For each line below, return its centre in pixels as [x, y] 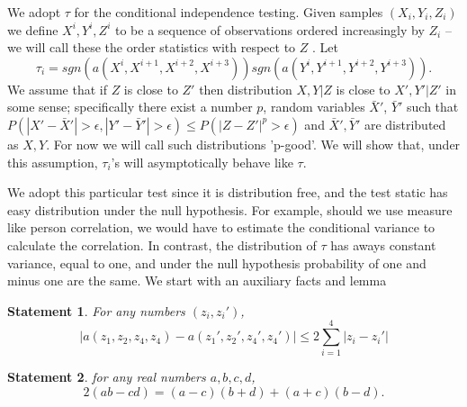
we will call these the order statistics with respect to [152, 47]
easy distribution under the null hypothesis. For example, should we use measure [230, 209]
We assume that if [57, 89]
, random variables [314, 107]
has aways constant [383, 244]
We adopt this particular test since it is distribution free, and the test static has [228, 192]
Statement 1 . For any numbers [96, 310]
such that [433, 107]
